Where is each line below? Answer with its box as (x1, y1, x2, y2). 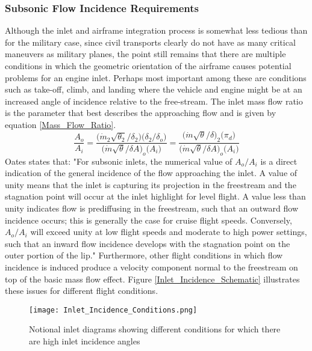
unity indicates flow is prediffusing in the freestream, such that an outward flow (5, 201, 299, 214)
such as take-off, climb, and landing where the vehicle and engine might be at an (5, 83, 302, 96)
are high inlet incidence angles (29, 334, 140, 347)
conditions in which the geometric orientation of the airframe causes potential (5, 60, 292, 72)
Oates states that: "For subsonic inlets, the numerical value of (5, 154, 232, 167)
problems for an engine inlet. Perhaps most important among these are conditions (5, 71, 307, 84)
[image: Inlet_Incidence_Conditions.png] (29, 305, 198, 314)
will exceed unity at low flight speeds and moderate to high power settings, (30, 225, 307, 238)
